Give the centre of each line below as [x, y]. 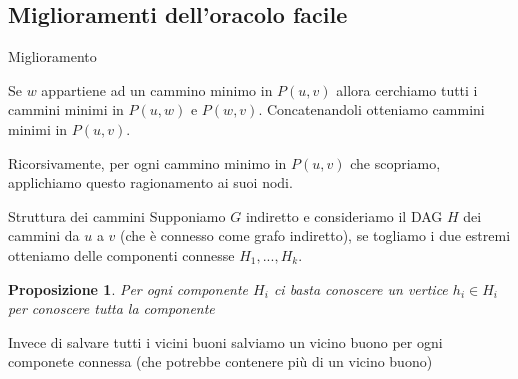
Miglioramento [52, 56]
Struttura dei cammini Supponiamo [117, 215]
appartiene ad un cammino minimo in [157, 89]
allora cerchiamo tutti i [407, 89]
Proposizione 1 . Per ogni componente [128, 288]
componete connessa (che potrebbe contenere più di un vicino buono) [220, 361]
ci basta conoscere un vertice [360, 288]
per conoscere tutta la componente [111, 308]
